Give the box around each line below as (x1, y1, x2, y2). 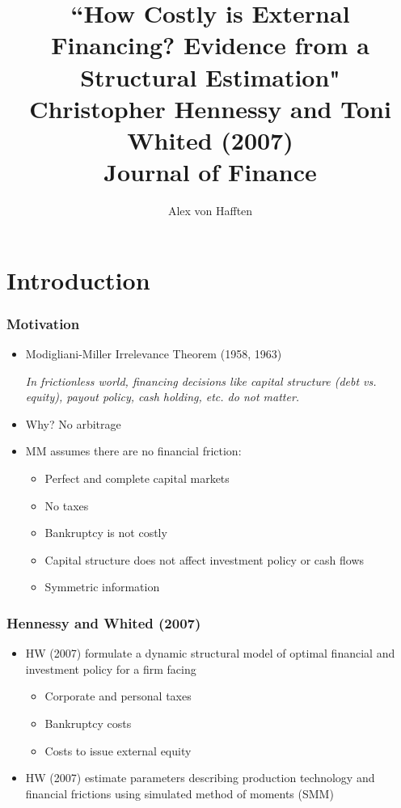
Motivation (6, 313, 80, 333)
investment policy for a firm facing (25, 660, 196, 677)
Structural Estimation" (80, 60, 340, 93)
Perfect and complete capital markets (44, 470, 230, 487)
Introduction (6, 263, 150, 296)
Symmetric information (44, 578, 160, 595)
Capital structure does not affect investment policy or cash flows (44, 551, 365, 568)
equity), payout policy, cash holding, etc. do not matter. (25, 388, 300, 405)
